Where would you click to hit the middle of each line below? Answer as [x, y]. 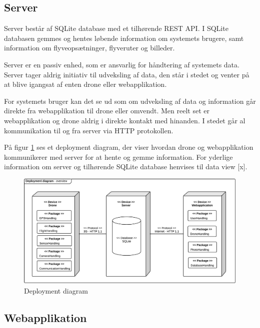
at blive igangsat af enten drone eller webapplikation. [85, 84]
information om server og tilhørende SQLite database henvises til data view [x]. [126, 166]
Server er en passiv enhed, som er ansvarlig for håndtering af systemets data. [122, 64]
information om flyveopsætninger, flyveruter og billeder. [89, 48]
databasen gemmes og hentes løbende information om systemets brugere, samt [124, 38]
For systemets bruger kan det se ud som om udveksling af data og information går [130, 101]
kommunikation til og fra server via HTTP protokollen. [89, 130]
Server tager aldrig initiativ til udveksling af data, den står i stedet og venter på [127, 74]
